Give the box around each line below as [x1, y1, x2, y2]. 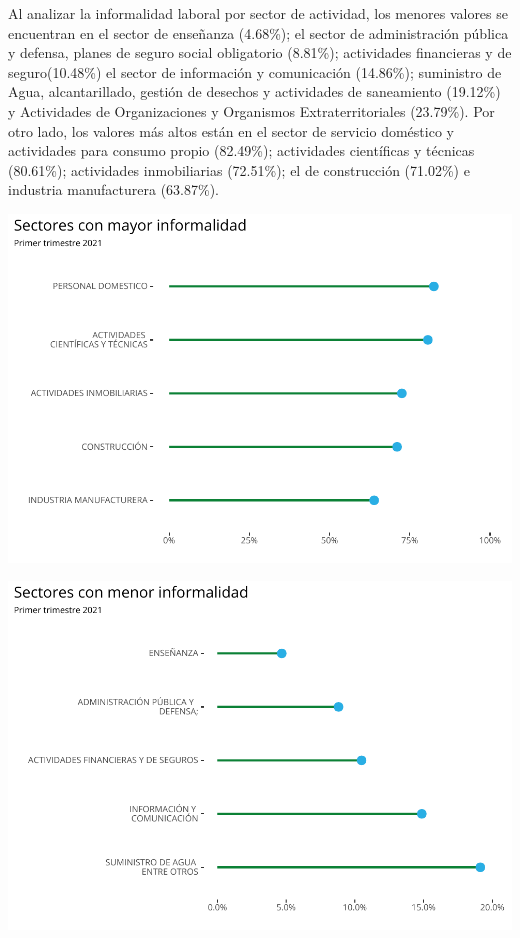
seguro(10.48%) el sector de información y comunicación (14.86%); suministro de [8, 61, 502, 82]
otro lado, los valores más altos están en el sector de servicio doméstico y [8, 120, 454, 141]
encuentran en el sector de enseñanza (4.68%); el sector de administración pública [8, 22, 509, 43]
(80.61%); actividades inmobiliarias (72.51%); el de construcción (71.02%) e [8, 159, 470, 180]
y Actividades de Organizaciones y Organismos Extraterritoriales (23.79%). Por [8, 100, 495, 121]
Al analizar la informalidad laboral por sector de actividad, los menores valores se [8, 3, 508, 23]
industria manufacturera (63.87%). [8, 179, 220, 200]
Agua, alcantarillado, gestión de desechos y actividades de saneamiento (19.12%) [8, 81, 501, 102]
